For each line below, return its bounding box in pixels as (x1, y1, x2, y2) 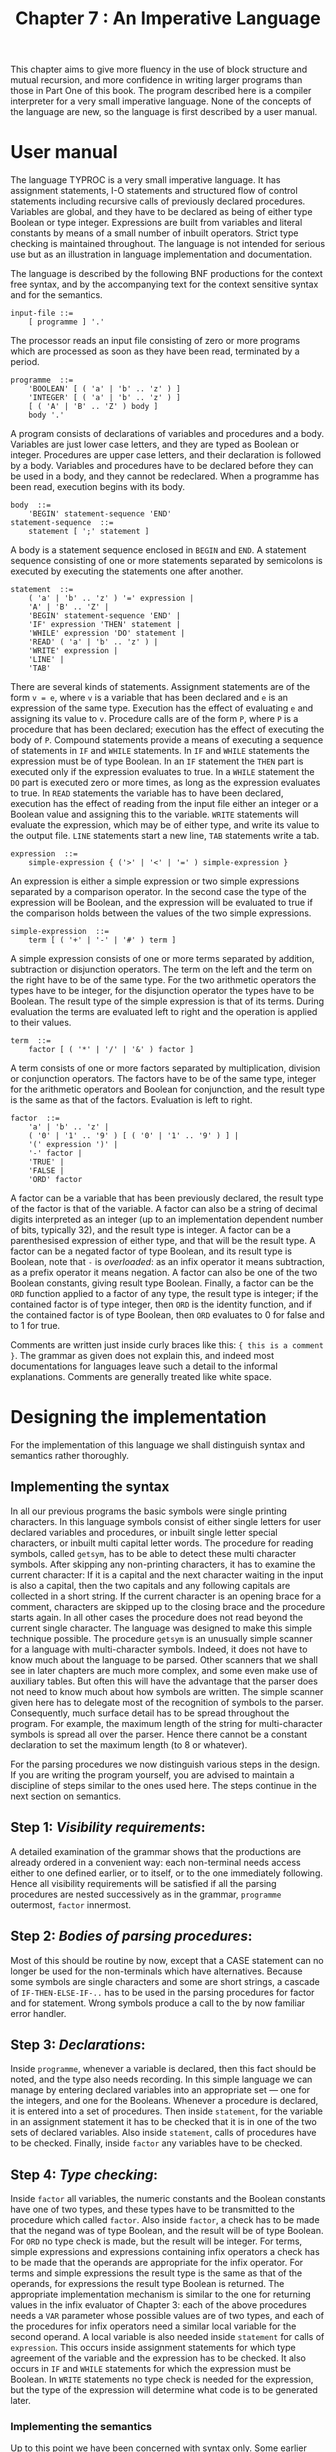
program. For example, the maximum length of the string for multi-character (10, 1717, 323, 1729)
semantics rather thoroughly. (10, 1450, 130, 1462)
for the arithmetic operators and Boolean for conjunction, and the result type (10, 1083, 325, 1096)
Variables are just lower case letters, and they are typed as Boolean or (10, 438, 300, 451)
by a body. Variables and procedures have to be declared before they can (10, 460, 314, 472)
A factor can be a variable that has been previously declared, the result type (10, 1192, 324, 1204)
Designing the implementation (10, 1406, 267, 1429)
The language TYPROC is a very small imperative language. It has (10, 174, 281, 186)
